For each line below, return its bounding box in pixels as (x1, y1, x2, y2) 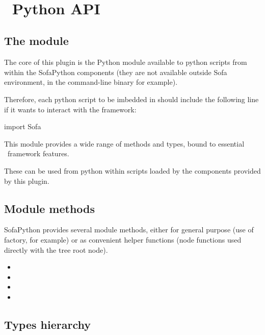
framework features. (7, 148, 69, 159)
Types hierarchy (4, 316, 91, 332)
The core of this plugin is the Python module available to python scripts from (4, 57, 247, 67)
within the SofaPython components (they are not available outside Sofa (4, 66, 227, 77)
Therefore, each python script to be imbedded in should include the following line (4, 93, 259, 104)
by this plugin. (4, 175, 49, 186)
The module (4, 33, 69, 49)
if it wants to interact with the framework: (4, 104, 137, 114)
